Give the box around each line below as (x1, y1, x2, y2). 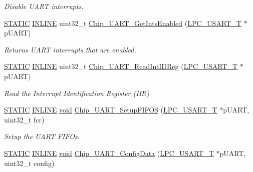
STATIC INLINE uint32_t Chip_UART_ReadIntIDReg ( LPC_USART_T (4, 61, 238, 71)
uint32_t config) (4, 157, 55, 168)
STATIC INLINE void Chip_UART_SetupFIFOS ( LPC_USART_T (4, 104, 217, 115)
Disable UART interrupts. (4, 1, 84, 11)
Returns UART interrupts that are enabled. (4, 44, 136, 54)
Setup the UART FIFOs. (4, 131, 80, 141)
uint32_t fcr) (4, 114, 45, 124)
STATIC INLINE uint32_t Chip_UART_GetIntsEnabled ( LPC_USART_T (4, 17, 241, 28)
